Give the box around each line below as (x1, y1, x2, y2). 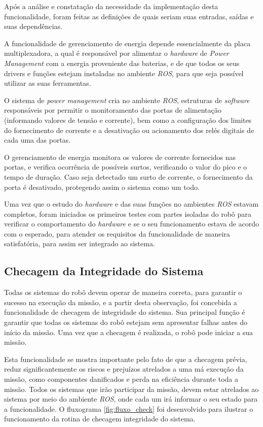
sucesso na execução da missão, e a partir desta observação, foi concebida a (4, 297, 237, 307)
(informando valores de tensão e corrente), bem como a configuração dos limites (4, 114, 252, 125)
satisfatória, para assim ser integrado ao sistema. (4, 238, 155, 249)
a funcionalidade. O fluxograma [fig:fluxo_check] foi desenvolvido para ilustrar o (4, 403, 253, 414)
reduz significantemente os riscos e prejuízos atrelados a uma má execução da (4, 364, 244, 374)
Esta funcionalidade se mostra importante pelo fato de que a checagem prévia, (4, 353, 247, 364)
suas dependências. (4, 21, 62, 31)
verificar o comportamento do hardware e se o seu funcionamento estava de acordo (4, 218, 259, 229)
